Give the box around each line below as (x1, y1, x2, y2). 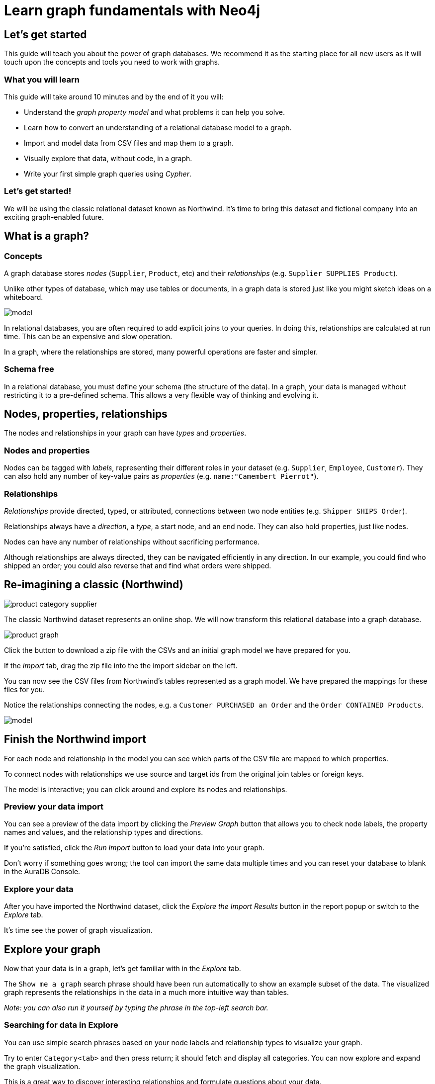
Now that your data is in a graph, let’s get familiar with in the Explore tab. (4, 964, 241, 973)
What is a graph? (4, 230, 89, 243)
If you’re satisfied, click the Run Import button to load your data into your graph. (4, 843, 265, 852)
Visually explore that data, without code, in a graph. (24, 154, 192, 163)
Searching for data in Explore (4, 1020, 118, 1030)
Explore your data (4, 884, 74, 894)
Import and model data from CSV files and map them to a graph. (24, 138, 234, 147)
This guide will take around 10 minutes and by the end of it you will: (4, 92, 224, 101)
